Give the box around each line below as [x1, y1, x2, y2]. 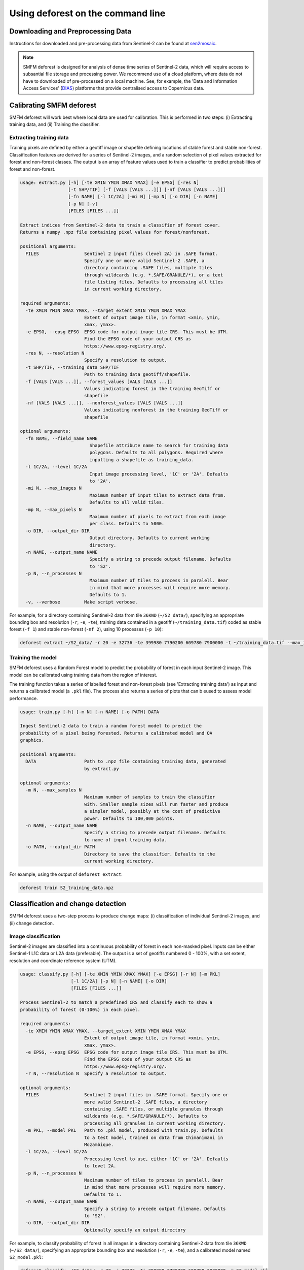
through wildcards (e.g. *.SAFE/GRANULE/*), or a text [84, 272, 223, 278]
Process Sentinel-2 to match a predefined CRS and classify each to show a [20, 1000, 213, 1005]
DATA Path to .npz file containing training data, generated [25, 758, 226, 765]
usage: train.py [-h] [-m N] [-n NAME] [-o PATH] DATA [20, 709, 159, 715]
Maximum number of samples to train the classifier [84, 794, 215, 800]
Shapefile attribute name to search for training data [89, 442, 229, 449]
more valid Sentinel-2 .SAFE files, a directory [84, 1099, 207, 1105]
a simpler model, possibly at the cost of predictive [84, 808, 220, 814]
